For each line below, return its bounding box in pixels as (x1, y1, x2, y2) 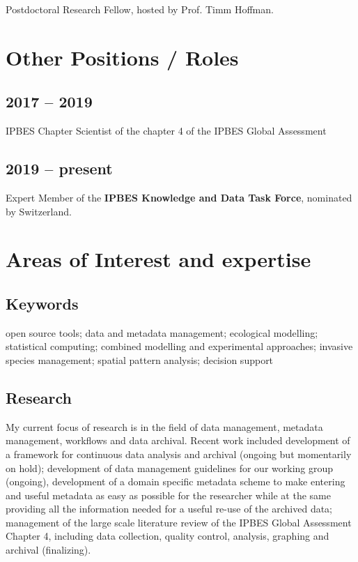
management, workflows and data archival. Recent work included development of (6, 433, 350, 448)
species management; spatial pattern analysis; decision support (6, 352, 274, 367)
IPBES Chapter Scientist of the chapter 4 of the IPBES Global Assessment (6, 123, 327, 138)
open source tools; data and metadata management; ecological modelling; (6, 325, 318, 340)
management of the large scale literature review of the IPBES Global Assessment (6, 515, 352, 529)
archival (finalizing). (6, 542, 91, 557)
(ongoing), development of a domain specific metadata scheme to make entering (6, 474, 345, 489)
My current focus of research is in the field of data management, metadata (6, 419, 323, 434)
